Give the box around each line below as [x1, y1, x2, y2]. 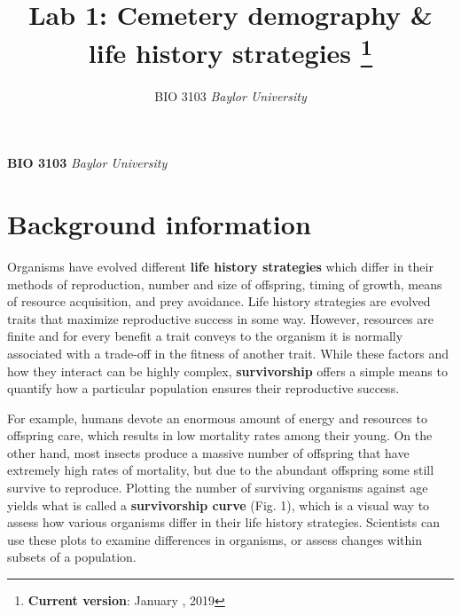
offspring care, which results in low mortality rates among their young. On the [7, 426, 433, 445]
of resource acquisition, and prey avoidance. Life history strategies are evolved [7, 292, 431, 311]
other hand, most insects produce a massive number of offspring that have [7, 443, 410, 461]
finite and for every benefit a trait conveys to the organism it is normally [7, 327, 403, 345]
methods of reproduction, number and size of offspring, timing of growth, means [7, 274, 442, 293]
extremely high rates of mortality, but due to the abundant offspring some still [7, 461, 434, 479]
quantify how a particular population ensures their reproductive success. [7, 379, 400, 398]
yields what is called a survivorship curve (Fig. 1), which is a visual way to [7, 495, 430, 514]
